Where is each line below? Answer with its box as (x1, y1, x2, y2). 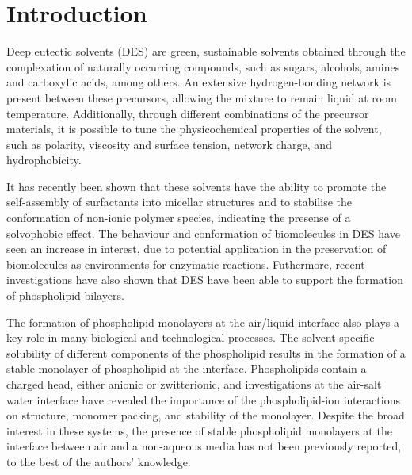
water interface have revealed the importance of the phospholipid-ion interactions (6, 391, 400, 408)
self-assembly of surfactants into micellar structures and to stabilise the (6, 193, 352, 210)
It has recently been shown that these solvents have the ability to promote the (6, 178, 387, 194)
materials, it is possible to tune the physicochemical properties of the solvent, (6, 121, 382, 137)
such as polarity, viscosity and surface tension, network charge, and (6, 136, 332, 152)
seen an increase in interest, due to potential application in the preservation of (6, 240, 387, 257)
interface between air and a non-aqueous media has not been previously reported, (6, 438, 402, 454)
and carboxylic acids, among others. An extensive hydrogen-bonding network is (6, 74, 391, 90)
